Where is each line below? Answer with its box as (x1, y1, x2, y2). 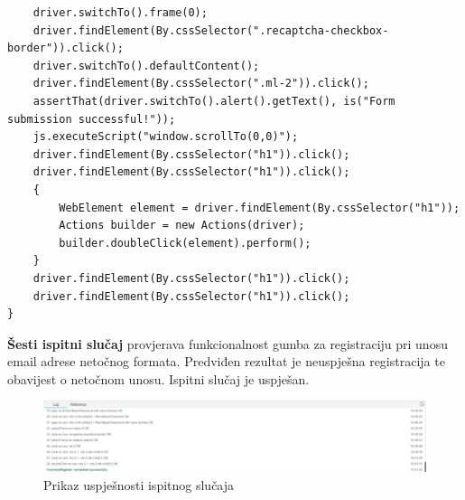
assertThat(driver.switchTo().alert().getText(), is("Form (33, 94, 395, 108)
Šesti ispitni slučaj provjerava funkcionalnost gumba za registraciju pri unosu (7, 334, 448, 353)
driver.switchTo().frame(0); (33, 6, 208, 19)
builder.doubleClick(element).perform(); (59, 236, 312, 250)
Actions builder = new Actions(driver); (59, 219, 305, 232)
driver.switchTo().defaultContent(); (33, 59, 260, 72)
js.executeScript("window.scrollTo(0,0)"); (33, 130, 299, 144)
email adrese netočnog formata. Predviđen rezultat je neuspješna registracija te (7, 352, 445, 371)
